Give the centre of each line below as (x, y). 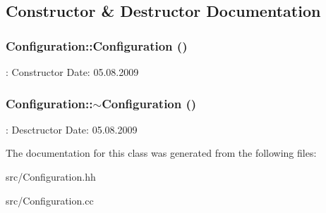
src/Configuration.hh (51, 176)
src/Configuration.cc (50, 200)
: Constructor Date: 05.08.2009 (72, 72)
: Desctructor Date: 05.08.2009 (72, 129)
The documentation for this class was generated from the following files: (161, 153)
